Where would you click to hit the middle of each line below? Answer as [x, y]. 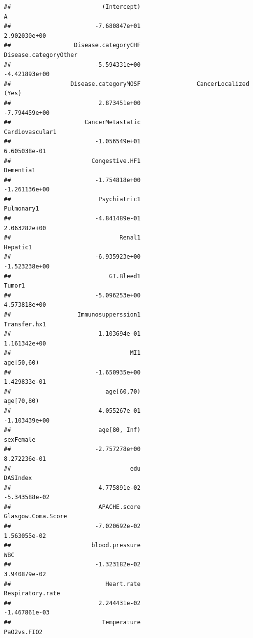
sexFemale [20, 439]
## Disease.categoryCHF [72, 45]
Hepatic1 [18, 247]
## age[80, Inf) [72, 430]
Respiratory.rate [32, 594]
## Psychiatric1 [72, 199]
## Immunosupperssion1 [72, 315]
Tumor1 [14, 286]
